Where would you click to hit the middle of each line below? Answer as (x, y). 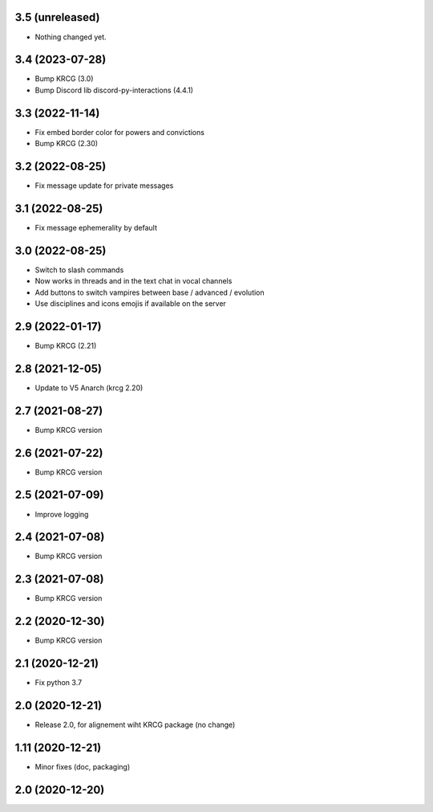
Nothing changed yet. (71, 37)
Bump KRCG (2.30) (67, 144)
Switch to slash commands (79, 270)
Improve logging (62, 514)
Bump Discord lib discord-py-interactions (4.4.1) (114, 90)
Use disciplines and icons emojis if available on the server (130, 304)
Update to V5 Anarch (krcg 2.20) (89, 388)
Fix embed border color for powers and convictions (119, 132)
